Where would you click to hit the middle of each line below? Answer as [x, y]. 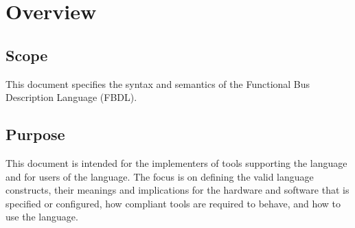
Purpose [35, 134]
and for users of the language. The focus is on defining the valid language [160, 176]
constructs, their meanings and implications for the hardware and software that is [177, 190]
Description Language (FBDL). [71, 97]
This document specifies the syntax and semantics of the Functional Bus [158, 83]
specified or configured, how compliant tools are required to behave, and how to [173, 203]
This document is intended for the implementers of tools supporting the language [176, 162]
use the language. [42, 217]
